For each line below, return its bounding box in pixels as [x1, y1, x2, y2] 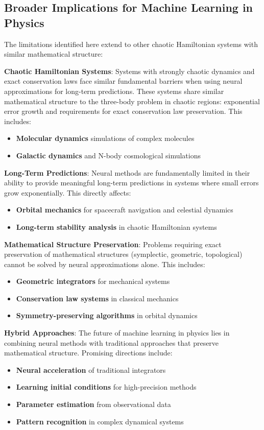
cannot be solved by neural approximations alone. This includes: [4, 258, 205, 269]
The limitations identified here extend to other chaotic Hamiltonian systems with [4, 38, 258, 49]
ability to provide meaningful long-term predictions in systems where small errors [4, 177, 259, 188]
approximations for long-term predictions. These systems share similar [4, 85, 224, 96]
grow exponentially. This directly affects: [4, 187, 131, 198]
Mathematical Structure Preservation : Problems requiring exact [4, 238, 222, 249]
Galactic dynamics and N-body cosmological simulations [16, 150, 201, 160]
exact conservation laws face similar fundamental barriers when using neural [4, 76, 243, 86]
